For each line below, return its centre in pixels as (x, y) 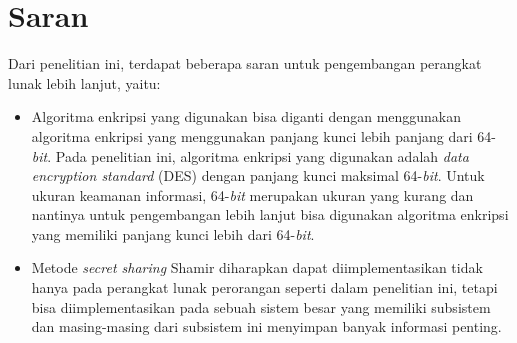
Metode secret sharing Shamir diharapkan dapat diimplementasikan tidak (257, 267)
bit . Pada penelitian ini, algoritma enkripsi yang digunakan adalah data (250, 155)
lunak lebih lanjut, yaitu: (84, 82)
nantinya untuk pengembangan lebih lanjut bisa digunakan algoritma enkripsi (270, 214)
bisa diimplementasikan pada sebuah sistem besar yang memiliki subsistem (261, 306)
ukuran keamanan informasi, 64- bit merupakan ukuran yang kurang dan (252, 194)
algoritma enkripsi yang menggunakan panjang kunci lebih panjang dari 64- (264, 135)
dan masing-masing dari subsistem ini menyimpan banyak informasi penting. (266, 326)
